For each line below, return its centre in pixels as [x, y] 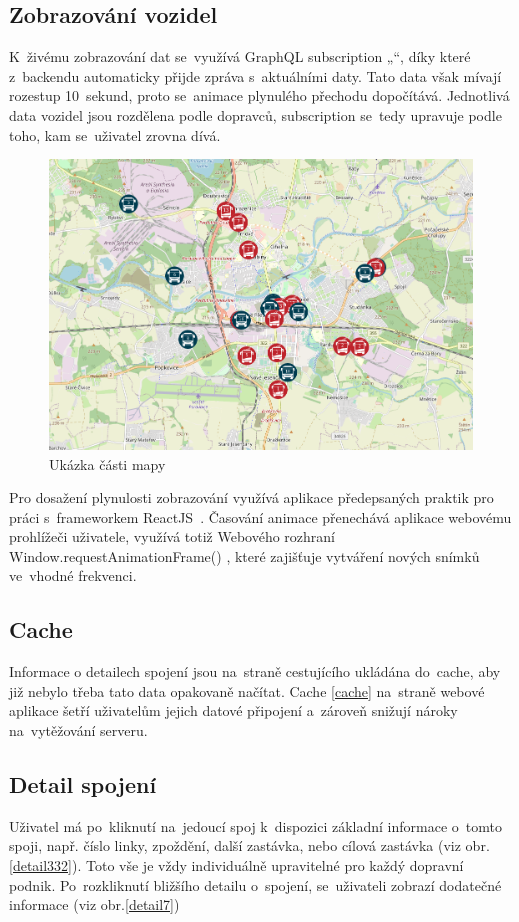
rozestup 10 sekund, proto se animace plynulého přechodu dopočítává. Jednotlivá [259, 95]
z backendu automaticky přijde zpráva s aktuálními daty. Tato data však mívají [255, 75]
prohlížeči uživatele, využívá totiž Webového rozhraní [172, 536]
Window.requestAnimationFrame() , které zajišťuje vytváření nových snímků [244, 555]
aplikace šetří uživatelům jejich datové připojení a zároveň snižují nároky [233, 710]
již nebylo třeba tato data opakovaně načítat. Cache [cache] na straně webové [247, 690]
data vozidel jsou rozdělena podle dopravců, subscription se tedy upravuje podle [255, 114]
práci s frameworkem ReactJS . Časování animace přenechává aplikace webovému [260, 516]
